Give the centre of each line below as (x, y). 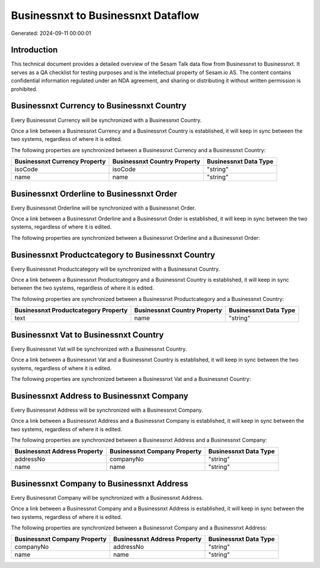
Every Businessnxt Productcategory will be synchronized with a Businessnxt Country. (116, 269)
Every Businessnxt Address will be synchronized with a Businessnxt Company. (107, 410)
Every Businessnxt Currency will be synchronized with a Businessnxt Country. (106, 120)
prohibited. (24, 89)
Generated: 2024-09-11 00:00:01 (51, 33)
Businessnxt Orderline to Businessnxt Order (94, 193)
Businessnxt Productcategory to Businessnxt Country (113, 255)
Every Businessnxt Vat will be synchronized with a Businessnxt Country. (99, 349)
